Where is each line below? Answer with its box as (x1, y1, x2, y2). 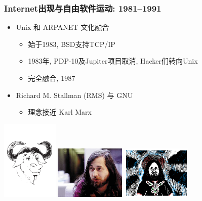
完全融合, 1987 (28, 73, 75, 83)
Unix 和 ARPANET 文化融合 (16, 22, 109, 32)
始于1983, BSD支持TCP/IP (28, 38, 115, 49)
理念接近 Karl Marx (28, 107, 92, 117)
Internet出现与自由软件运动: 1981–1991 (4, 2, 161, 14)
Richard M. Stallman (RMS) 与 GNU (16, 89, 133, 100)
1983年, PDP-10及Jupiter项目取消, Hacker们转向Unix (28, 56, 198, 66)
